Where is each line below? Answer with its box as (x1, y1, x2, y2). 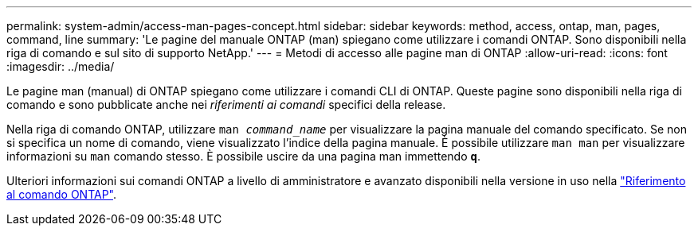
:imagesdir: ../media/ (6, 60, 115, 73)
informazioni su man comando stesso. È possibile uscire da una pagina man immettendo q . (6, 149, 480, 163)
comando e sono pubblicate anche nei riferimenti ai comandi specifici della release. (6, 98, 446, 111)
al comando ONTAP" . (6, 188, 117, 201)
